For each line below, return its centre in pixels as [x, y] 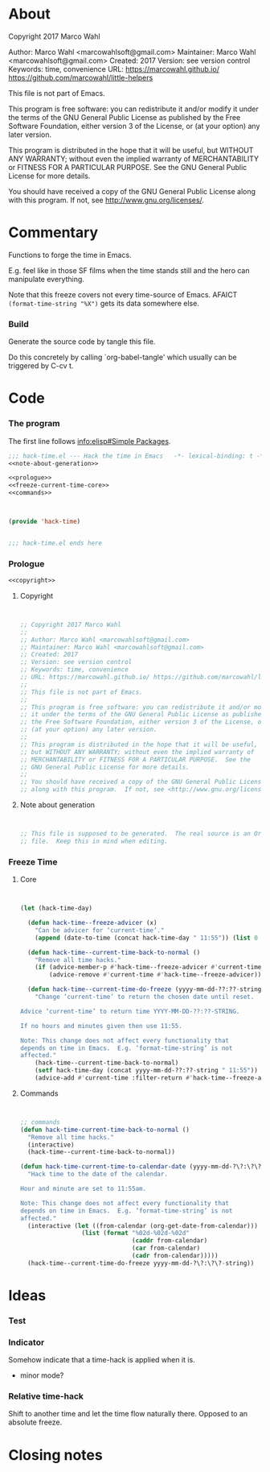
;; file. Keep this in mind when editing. [94, 841]
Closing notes [55, 1455]
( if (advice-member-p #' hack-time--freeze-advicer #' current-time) [150, 968]
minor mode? [42, 1375]
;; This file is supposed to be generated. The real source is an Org [142, 834]
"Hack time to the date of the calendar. [98, 1174]
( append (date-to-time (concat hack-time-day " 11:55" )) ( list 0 [147, 938]
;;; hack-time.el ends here [55, 543]
